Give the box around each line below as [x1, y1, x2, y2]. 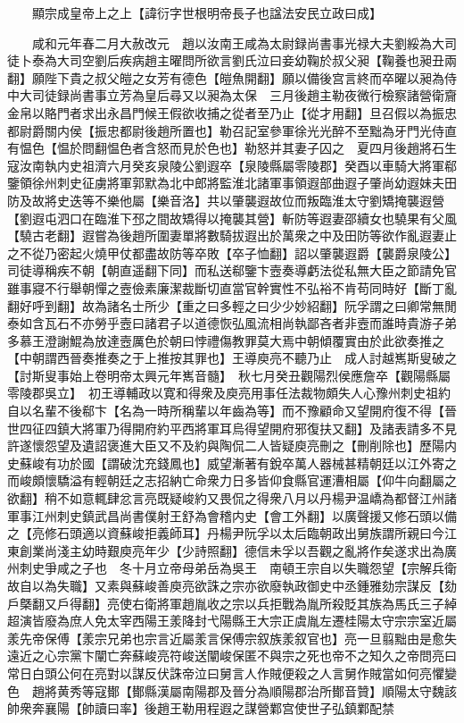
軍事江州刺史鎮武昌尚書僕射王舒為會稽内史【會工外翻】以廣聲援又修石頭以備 [7, 506, 457, 525]
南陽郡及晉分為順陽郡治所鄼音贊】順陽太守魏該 [181, 681, 457, 700]
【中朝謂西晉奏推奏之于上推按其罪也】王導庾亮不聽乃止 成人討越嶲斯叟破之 [7, 349, 457, 367]
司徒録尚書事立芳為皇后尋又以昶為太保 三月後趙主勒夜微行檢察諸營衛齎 [31, 86, 457, 105]
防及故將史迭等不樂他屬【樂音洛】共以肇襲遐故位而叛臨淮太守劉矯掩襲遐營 [7, 190, 444, 209]
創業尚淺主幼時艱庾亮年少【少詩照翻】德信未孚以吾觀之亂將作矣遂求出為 [19, 541, 444, 559]
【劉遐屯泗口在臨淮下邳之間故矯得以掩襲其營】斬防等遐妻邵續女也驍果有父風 [7, 208, 457, 227]
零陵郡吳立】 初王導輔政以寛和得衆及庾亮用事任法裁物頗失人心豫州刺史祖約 [7, 383, 451, 402]
